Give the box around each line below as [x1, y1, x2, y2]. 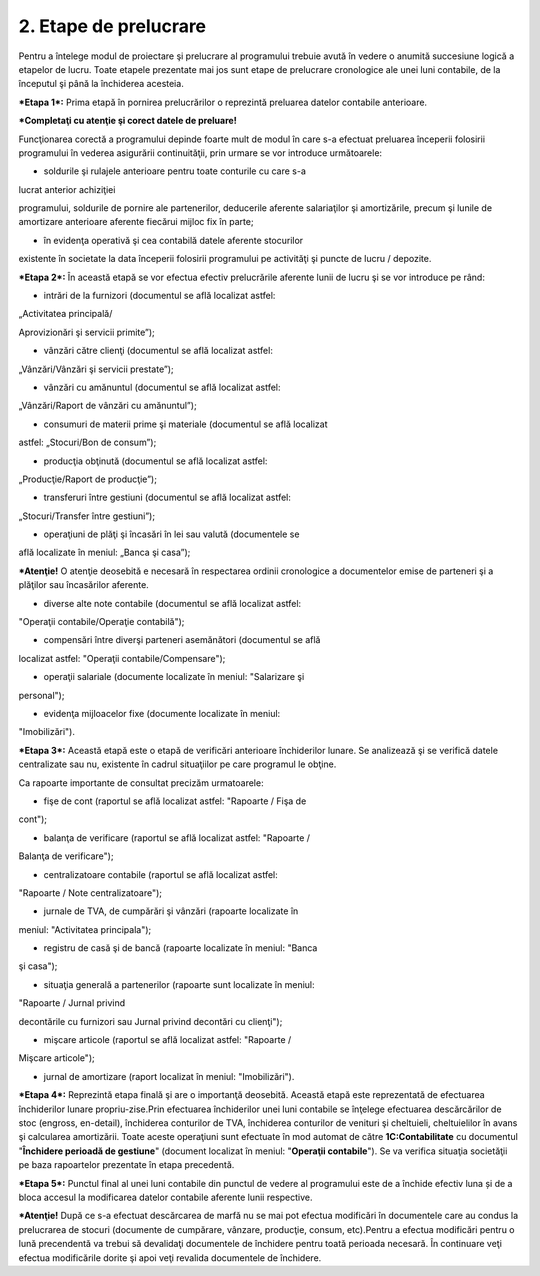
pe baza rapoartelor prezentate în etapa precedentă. [18, 1159, 235, 1171]
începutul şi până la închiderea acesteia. [18, 78, 184, 90]
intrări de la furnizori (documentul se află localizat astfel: [43, 290, 276, 302]
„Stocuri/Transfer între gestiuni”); [18, 510, 155, 522]
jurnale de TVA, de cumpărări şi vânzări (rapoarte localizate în [43, 905, 299, 917]
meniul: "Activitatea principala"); [18, 923, 152, 935]
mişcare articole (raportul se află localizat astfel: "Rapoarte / [43, 1034, 292, 1046]
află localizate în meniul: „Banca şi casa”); [18, 546, 191, 559]
